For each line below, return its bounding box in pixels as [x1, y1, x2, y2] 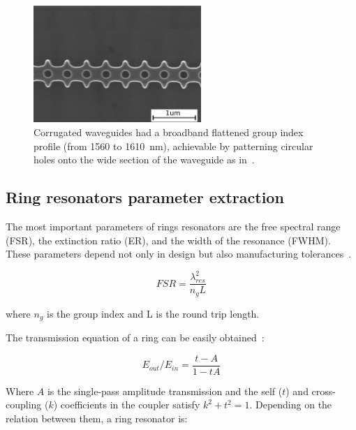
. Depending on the [249, 397, 332, 412]
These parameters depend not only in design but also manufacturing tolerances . [6, 246, 352, 261]
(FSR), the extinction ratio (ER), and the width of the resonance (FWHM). [6, 232, 331, 247]
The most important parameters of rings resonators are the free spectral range [6, 218, 341, 233]
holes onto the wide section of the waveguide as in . [34, 152, 255, 167]
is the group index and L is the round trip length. [47, 306, 260, 320]
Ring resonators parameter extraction [6, 186, 284, 208]
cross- [311, 383, 336, 398]
